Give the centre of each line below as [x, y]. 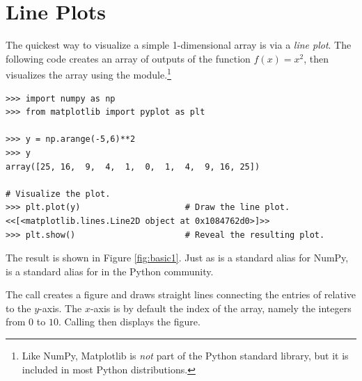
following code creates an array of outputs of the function [128, 58]
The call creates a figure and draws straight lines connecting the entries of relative [181, 294]
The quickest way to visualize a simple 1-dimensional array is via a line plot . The [179, 45]
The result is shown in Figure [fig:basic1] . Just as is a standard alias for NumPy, [177, 258]
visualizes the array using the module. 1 [88, 73]
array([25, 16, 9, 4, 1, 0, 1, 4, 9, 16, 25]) [133, 167]
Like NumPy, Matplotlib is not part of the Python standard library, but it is [185, 356]
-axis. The [61, 308]
